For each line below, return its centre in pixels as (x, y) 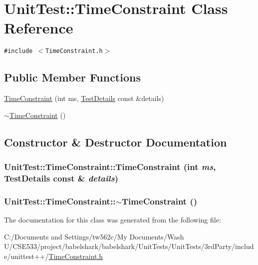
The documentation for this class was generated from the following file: (113, 220)
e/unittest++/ (26, 256)
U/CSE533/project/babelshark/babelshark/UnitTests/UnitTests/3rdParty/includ (129, 246)
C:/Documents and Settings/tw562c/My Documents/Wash (94, 236)
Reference (39, 28)
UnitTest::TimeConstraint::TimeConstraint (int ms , (110, 167)
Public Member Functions (72, 77)
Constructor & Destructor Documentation (116, 142)
